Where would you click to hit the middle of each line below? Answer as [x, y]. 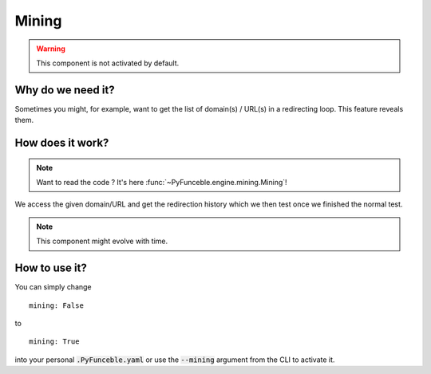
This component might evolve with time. [102, 241]
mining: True [54, 342]
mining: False [56, 305]
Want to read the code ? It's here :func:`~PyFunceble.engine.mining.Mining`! [162, 183]
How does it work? [62, 143]
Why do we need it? [65, 90]
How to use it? [51, 268]
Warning [51, 49]
